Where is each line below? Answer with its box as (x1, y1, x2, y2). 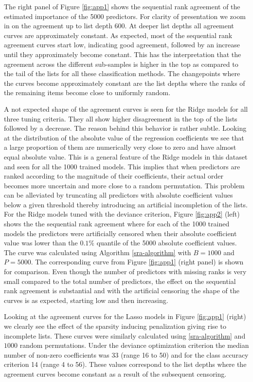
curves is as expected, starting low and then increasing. (4, 295, 168, 305)
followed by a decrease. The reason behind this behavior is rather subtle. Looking (4, 123, 247, 133)
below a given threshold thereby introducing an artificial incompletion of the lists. (4, 199, 248, 209)
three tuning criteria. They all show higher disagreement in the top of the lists (4, 113, 237, 123)
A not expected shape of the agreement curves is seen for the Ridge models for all (4, 103, 248, 114)
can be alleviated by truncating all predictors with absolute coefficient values (4, 190, 233, 200)
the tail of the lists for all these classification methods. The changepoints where (4, 68, 240, 79)
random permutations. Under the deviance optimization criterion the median (19, 340, 249, 350)
